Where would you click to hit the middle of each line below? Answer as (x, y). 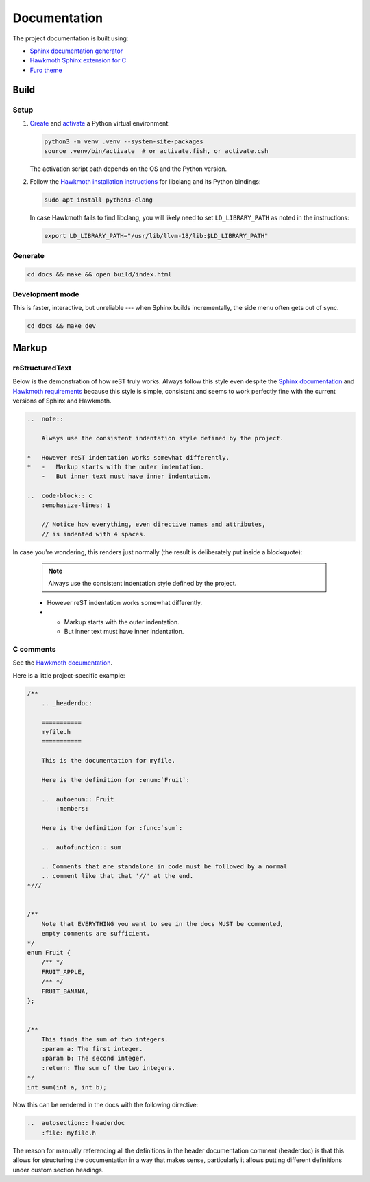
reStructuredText (42, 368)
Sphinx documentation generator (76, 51)
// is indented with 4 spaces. (94, 534)
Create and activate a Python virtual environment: (100, 123)
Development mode (46, 294)
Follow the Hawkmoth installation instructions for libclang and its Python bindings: (145, 181)
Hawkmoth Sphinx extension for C (78, 60)
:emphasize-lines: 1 (76, 505)
